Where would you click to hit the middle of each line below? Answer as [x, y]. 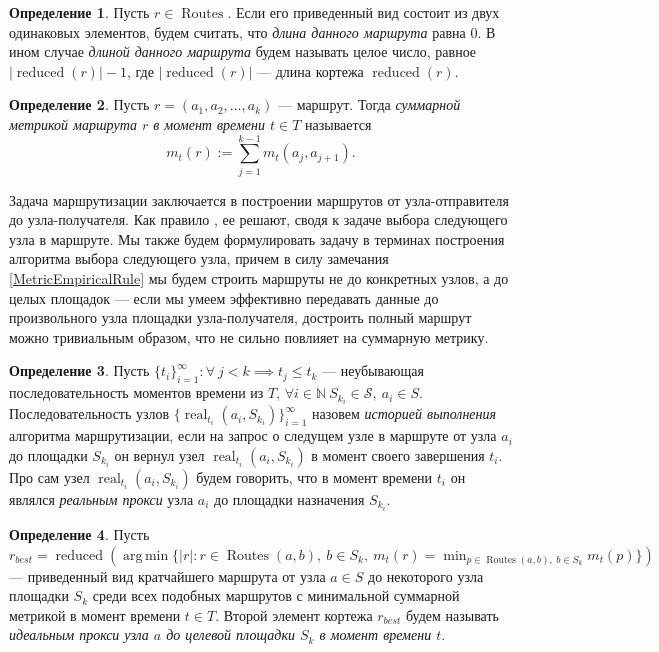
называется [338, 123]
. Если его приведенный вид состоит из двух [363, 12]
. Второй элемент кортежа [294, 614]
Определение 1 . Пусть [79, 12]
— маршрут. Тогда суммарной [369, 104]
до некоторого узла [426, 575]
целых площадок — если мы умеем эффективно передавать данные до [224, 297]
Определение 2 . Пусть [79, 104]
